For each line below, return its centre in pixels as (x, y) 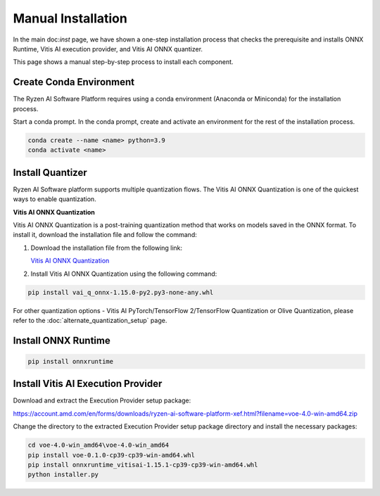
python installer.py (63, 475)
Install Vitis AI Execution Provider (88, 384)
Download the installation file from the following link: (107, 248)
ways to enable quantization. (55, 199)
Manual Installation (70, 18)
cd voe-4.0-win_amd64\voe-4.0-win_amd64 (98, 445)
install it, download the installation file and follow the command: (105, 235)
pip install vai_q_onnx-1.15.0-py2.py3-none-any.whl (121, 292)
